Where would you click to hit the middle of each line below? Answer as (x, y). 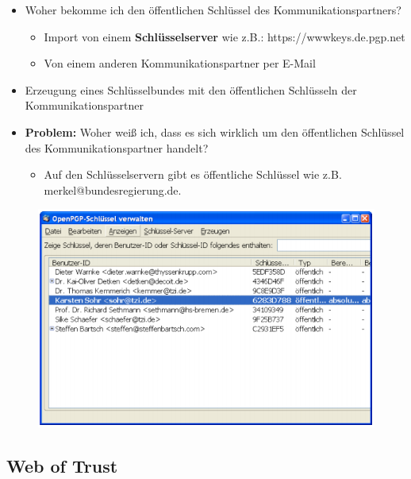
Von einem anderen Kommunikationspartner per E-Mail (180, 63)
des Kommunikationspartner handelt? (117, 147)
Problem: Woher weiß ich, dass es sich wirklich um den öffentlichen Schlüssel (215, 131)
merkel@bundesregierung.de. (113, 189)
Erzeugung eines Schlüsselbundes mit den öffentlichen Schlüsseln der (191, 89)
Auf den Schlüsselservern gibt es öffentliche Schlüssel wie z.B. (193, 174)
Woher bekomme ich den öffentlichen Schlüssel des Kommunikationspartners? (213, 10)
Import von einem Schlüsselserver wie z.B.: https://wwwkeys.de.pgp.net (225, 36)
